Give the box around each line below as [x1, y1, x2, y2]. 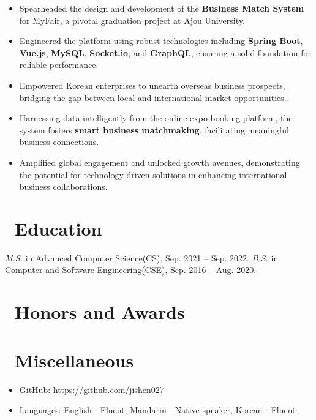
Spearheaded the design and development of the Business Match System [19, 2, 304, 14]
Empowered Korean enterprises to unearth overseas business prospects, [19, 78, 285, 91]
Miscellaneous [15, 347, 134, 372]
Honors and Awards [15, 299, 185, 324]
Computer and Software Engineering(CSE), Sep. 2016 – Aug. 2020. [5, 263, 257, 276]
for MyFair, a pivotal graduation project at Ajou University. [19, 13, 245, 26]
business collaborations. [19, 180, 108, 193]
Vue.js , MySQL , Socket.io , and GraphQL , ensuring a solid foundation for [19, 46, 312, 59]
